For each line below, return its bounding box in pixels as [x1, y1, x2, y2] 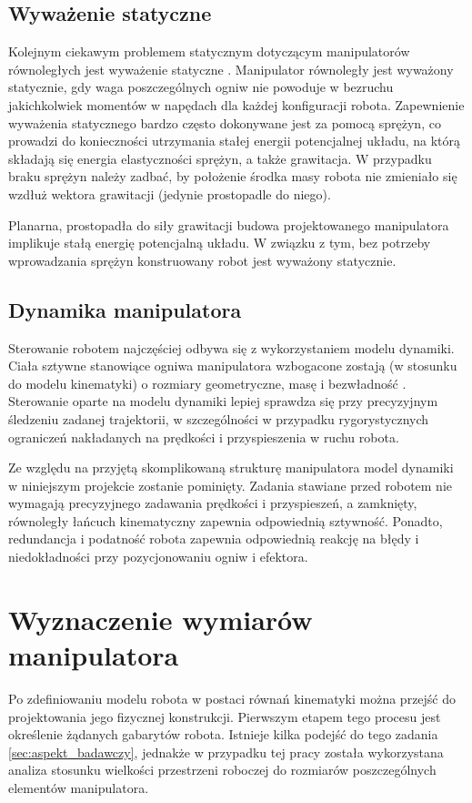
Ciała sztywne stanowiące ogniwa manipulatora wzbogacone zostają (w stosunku [8, 356, 457, 375]
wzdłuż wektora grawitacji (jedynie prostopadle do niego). [8, 184, 331, 203]
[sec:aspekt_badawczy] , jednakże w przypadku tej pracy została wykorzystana [8, 742, 444, 761]
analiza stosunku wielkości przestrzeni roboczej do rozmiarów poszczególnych [8, 760, 437, 779]
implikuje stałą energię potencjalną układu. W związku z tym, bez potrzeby [8, 233, 431, 252]
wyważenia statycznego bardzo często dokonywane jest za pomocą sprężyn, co [8, 113, 441, 132]
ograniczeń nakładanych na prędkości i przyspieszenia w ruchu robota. [8, 427, 399, 446]
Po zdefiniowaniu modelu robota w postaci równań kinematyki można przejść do [8, 688, 457, 707]
